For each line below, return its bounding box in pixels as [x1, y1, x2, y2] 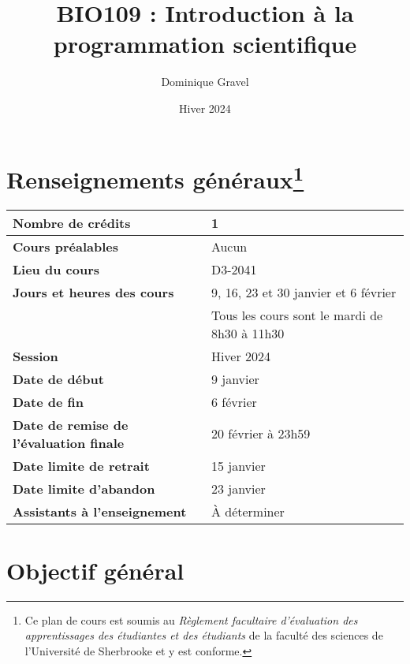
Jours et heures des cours [13, 282, 174, 301]
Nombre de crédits [13, 213, 131, 232]
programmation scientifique [53, 28, 357, 60]
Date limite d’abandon [13, 479, 155, 498]
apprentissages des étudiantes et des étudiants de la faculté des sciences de [24, 627, 383, 643]
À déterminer [211, 502, 285, 520]
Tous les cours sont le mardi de [211, 305, 383, 324]
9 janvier [211, 369, 259, 388]
